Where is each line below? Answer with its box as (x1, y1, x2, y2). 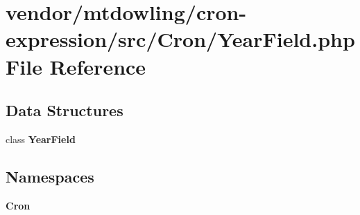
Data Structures (6, 100, 123, 121)
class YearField (6, 131, 76, 146)
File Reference (6, 52, 146, 80)
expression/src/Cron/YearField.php (6, 25, 355, 53)
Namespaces (6, 165, 94, 187)
